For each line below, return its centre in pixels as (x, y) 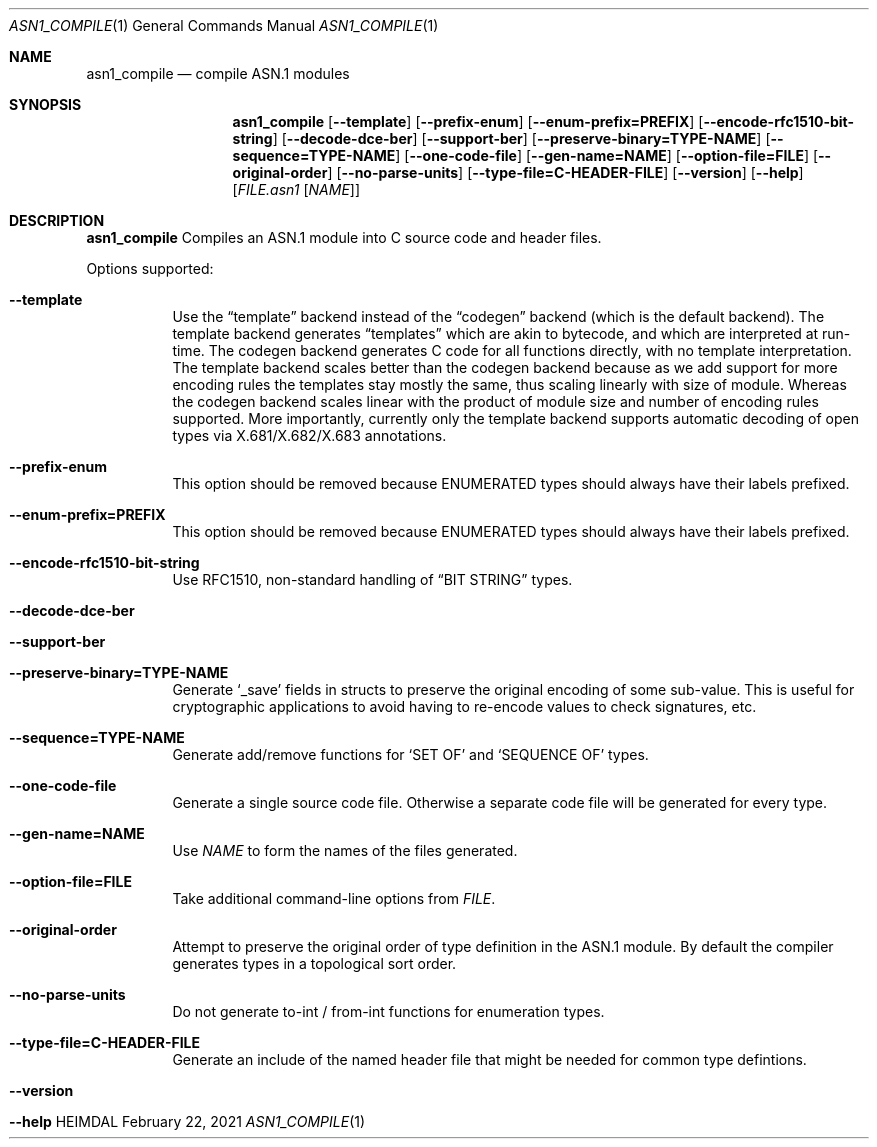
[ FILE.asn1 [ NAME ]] (296, 189)
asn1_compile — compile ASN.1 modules (218, 73)
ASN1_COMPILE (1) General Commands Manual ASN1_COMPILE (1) (224, 25)
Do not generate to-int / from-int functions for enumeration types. (388, 1011)
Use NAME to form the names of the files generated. (345, 850)
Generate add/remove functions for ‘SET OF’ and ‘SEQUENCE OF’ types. (410, 754)
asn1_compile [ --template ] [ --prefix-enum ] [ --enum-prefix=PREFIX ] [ (468, 121)
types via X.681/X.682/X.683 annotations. (309, 435)
